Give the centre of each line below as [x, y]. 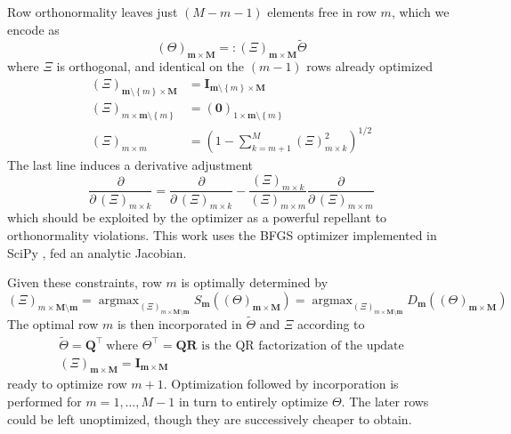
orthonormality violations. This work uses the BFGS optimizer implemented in [222, 234]
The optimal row [53, 323]
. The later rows [385, 401]
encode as [33, 29]
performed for [45, 401]
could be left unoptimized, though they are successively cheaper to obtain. [210, 418]
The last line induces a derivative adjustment [130, 165]
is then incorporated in [179, 323]
